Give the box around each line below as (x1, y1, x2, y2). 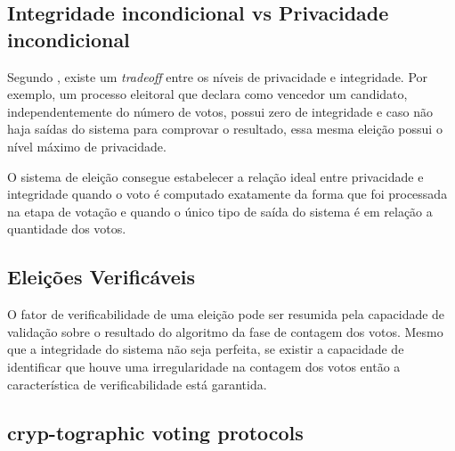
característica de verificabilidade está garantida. (7, 374, 267, 393)
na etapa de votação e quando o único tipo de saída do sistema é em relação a (7, 201, 433, 220)
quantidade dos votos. (7, 219, 126, 238)
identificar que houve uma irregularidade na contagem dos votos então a (7, 357, 401, 375)
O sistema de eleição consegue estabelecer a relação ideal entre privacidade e (7, 167, 424, 185)
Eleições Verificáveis (7, 263, 196, 291)
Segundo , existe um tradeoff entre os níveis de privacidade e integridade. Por (7, 67, 428, 86)
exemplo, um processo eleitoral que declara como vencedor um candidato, (7, 85, 408, 103)
